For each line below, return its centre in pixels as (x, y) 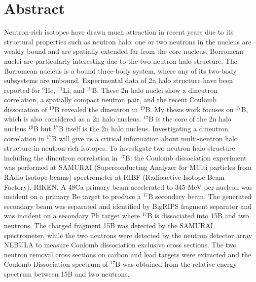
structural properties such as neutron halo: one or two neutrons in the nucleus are (128, 41)
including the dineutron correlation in (61, 157)
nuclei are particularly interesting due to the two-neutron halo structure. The (121, 60)
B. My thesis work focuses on (189, 109)
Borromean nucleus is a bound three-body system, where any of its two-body (120, 70)
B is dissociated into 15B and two (198, 216)
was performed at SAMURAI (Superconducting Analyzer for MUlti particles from (128, 167)
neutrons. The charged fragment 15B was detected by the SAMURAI (109, 225)
